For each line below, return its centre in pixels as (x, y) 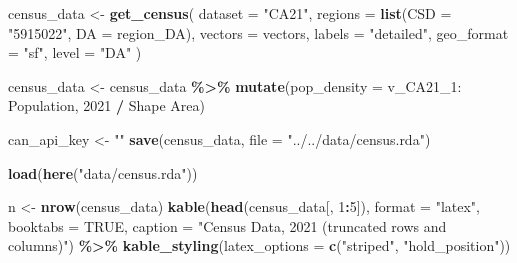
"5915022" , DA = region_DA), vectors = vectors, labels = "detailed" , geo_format (258, 32)
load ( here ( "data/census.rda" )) (103, 172)
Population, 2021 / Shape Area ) (106, 105)
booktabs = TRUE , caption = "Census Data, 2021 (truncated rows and (227, 225)
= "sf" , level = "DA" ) (75, 52)
